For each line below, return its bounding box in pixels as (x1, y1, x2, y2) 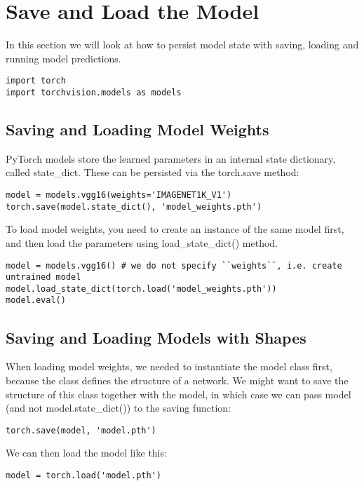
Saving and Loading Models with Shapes (6, 326, 306, 348)
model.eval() (6, 295, 66, 306)
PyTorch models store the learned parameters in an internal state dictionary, (6, 151, 336, 166)
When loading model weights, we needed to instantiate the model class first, (6, 359, 332, 374)
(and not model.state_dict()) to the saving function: (6, 400, 231, 415)
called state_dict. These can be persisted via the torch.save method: (6, 165, 299, 180)
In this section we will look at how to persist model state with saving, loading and (6, 37, 359, 52)
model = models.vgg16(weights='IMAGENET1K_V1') (6, 190, 232, 201)
